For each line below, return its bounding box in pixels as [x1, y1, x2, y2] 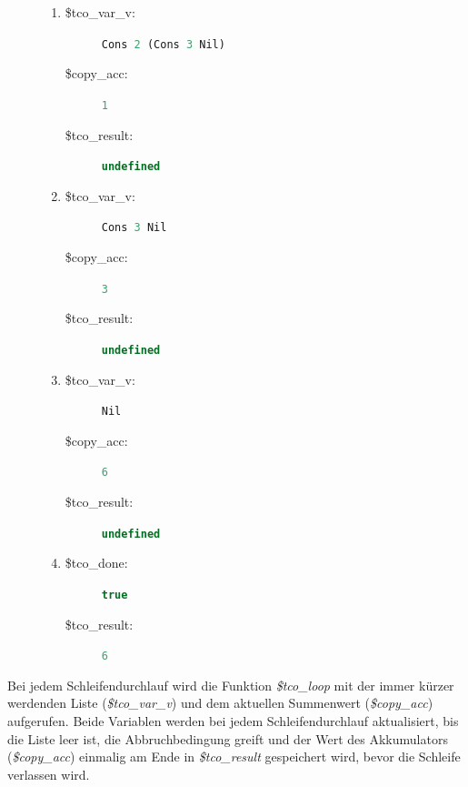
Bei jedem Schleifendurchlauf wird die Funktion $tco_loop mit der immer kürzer [7, 675, 454, 694]
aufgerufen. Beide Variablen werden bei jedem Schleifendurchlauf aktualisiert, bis [7, 711, 459, 730]
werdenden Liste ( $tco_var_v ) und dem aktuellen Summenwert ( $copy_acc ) [7, 693, 433, 712]
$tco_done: [65, 553, 128, 572]
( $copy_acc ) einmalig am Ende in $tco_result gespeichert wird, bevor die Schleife [7, 747, 461, 766]
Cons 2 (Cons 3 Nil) [101, 37, 225, 51]
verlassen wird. [7, 764, 90, 783]
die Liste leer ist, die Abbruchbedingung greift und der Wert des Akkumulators [7, 729, 448, 748]
